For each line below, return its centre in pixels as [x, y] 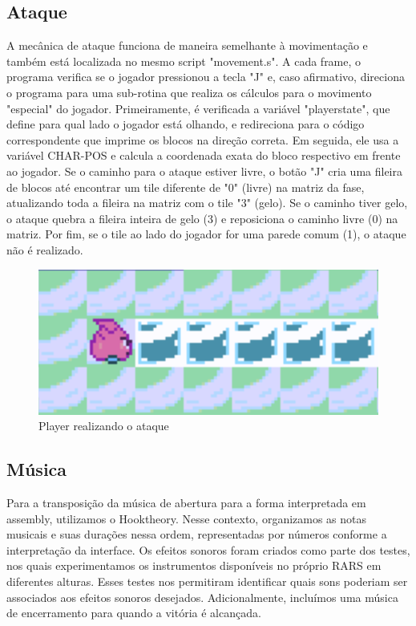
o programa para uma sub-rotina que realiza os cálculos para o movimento [189, 92]
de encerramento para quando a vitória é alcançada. [134, 613]
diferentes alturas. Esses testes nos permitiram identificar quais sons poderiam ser [207, 581]
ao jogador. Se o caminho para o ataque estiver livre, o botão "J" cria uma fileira [204, 171]
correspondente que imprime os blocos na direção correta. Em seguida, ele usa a [203, 139]
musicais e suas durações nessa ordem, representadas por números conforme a [197, 534]
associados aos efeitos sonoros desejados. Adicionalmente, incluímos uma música [202, 597]
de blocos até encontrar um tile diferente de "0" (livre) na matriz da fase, [186, 187]
